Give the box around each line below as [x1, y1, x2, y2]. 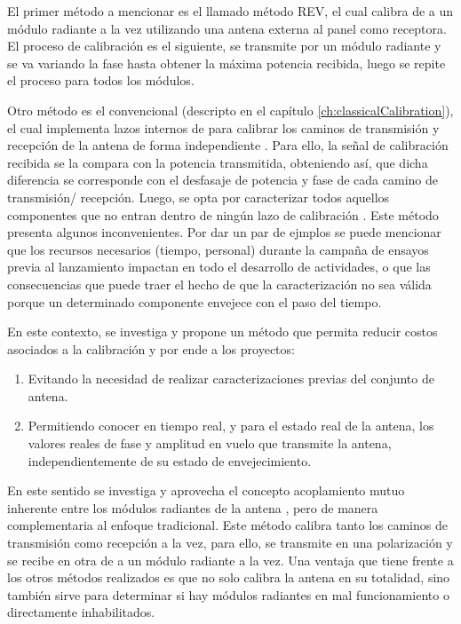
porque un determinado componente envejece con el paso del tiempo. [7, 292, 382, 311]
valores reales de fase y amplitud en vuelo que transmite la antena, [28, 434, 392, 453]
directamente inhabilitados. [7, 603, 155, 621]
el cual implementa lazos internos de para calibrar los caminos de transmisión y [7, 118, 440, 137]
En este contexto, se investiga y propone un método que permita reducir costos [7, 322, 438, 341]
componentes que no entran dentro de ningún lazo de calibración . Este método [7, 205, 439, 224]
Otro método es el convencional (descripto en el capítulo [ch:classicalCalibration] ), [7, 100, 454, 119]
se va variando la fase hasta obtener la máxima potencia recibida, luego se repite [7, 53, 446, 72]
